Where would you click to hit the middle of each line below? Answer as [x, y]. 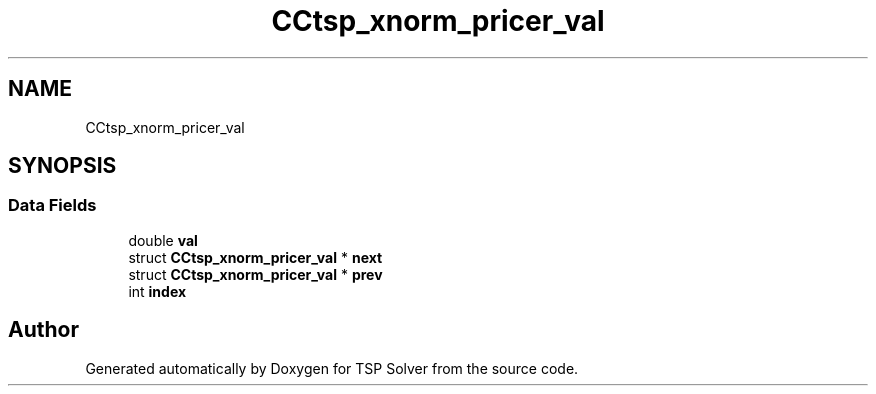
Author [43, 330]
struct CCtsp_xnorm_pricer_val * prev [255, 274]
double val [163, 240]
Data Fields [52, 205]
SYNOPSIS [62, 166]
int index [157, 291]
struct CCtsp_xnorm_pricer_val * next [255, 257]
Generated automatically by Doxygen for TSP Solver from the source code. [332, 368]
